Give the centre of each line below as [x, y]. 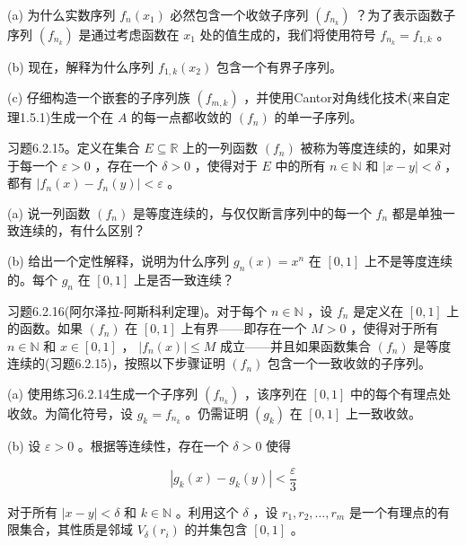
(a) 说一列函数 [49, 212]
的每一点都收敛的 [182, 117]
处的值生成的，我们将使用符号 [288, 34]
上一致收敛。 [383, 413]
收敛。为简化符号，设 [70, 413]
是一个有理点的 [393, 511]
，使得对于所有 [395, 328]
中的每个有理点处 [401, 393]
